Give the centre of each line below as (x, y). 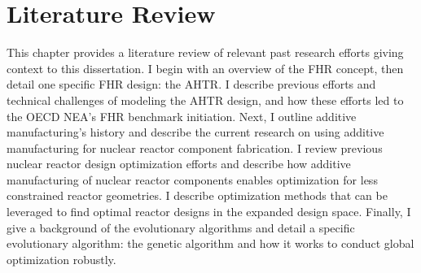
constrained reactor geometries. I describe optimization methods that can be (197, 195)
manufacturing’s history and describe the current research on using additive (195, 132)
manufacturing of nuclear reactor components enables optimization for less (192, 179)
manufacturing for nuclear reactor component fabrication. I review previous (195, 147)
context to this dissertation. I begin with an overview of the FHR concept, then (205, 68)
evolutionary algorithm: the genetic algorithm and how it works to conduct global (210, 243)
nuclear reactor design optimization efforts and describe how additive (179, 164)
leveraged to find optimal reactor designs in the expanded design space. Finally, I (209, 212)
